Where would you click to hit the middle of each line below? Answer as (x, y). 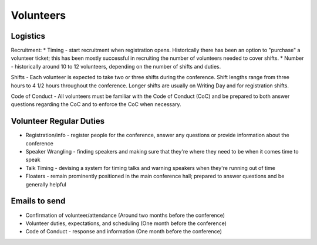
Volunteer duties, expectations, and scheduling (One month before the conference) (126, 223)
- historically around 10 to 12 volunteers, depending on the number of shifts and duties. (116, 66)
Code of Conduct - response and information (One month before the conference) (124, 232)
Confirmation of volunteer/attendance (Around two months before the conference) (125, 215)
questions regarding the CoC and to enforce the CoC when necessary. (96, 104)
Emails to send (38, 201)
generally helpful (46, 184)
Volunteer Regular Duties (58, 121)
